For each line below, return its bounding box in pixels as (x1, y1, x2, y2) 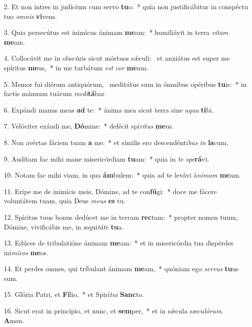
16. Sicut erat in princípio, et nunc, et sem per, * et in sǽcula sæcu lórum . (4, 306, 223, 316)
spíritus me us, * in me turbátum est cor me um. (4, 62, 148, 72)
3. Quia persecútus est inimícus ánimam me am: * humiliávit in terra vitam (4, 27, 228, 37)
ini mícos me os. (4, 247, 48, 257)
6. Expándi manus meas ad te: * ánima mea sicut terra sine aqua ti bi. (4, 104, 214, 114)
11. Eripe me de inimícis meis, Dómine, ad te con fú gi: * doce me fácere (4, 186, 217, 196)
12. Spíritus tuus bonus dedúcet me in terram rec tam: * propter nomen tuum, (4, 212, 238, 222)
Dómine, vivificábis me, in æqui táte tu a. (4, 221, 124, 231)
